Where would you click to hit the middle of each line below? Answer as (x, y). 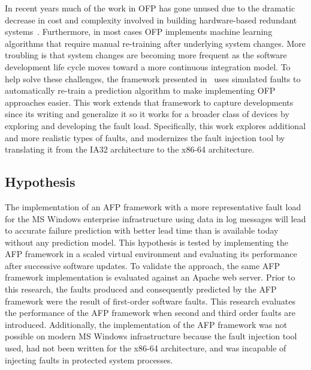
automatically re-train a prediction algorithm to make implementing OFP (140, 90)
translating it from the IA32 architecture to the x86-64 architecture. (130, 149)
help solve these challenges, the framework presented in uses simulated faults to (153, 78)
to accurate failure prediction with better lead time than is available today (142, 230)
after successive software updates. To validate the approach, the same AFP (143, 265)
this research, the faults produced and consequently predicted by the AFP (141, 289)
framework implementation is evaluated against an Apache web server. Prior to (150, 277)
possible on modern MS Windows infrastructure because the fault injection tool (151, 336)
